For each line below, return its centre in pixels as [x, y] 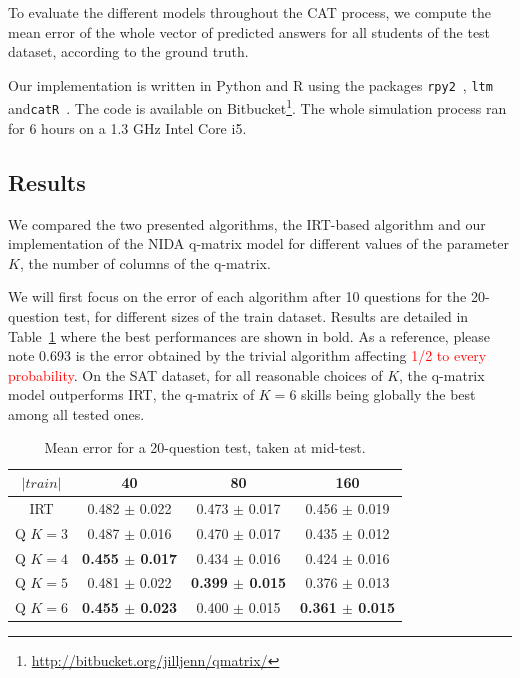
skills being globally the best [388, 394]
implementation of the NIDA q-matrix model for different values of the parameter [258, 243]
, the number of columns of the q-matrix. [145, 262]
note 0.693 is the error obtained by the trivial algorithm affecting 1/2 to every [247, 355]
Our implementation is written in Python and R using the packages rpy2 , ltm [250, 84]
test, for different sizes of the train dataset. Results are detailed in [266, 315]
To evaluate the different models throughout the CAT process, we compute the [249, 12]
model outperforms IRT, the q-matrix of [131, 394]
